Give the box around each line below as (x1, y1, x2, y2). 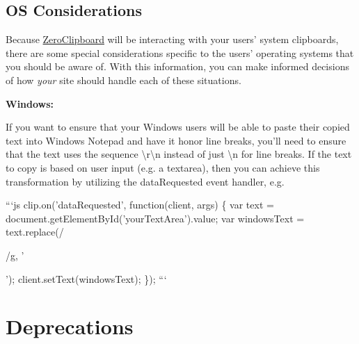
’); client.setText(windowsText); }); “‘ (6, 271, 167, 286)
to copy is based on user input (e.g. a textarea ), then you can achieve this (6, 160, 320, 174)
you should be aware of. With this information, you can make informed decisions (6, 59, 349, 74)
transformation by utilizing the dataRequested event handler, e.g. (6, 174, 285, 188)
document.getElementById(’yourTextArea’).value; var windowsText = (6, 211, 305, 225)
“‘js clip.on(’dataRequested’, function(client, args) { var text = (6, 197, 274, 212)
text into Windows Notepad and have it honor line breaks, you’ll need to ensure (6, 133, 346, 147)
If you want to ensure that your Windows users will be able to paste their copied (6, 120, 350, 134)
